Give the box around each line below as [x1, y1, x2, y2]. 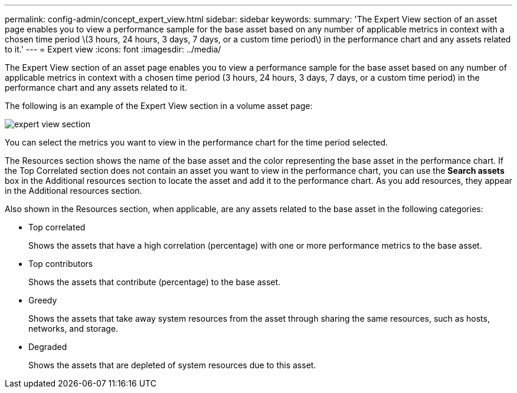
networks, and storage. [28, 323, 119, 333]
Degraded [28, 342, 67, 352]
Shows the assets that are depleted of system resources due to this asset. [28, 360, 316, 370]
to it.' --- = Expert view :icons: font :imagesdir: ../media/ [5, 44, 221, 54]
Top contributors [28, 259, 93, 269]
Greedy [28, 295, 57, 305]
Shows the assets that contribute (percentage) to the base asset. [28, 277, 281, 287]
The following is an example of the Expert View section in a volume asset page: [5, 101, 313, 111]
